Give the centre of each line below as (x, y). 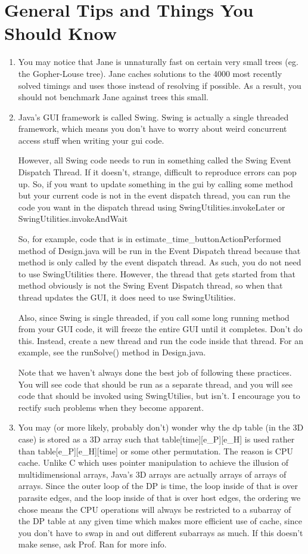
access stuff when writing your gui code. (91, 140)
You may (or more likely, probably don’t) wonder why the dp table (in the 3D (161, 427)
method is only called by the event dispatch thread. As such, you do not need (160, 262)
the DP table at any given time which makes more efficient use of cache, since (160, 521)
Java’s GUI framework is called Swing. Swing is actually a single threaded (153, 117)
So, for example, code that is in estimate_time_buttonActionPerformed (150, 239)
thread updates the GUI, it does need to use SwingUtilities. (127, 297)
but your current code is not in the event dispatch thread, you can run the (154, 195)
